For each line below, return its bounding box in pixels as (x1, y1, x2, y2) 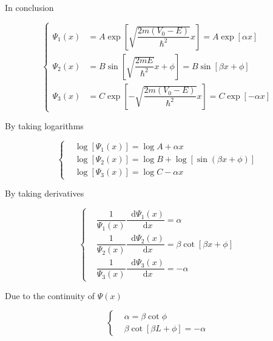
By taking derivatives (5, 187, 84, 200)
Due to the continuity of (5, 289, 95, 302)
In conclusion (5, 1, 54, 13)
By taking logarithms (5, 120, 84, 132)
